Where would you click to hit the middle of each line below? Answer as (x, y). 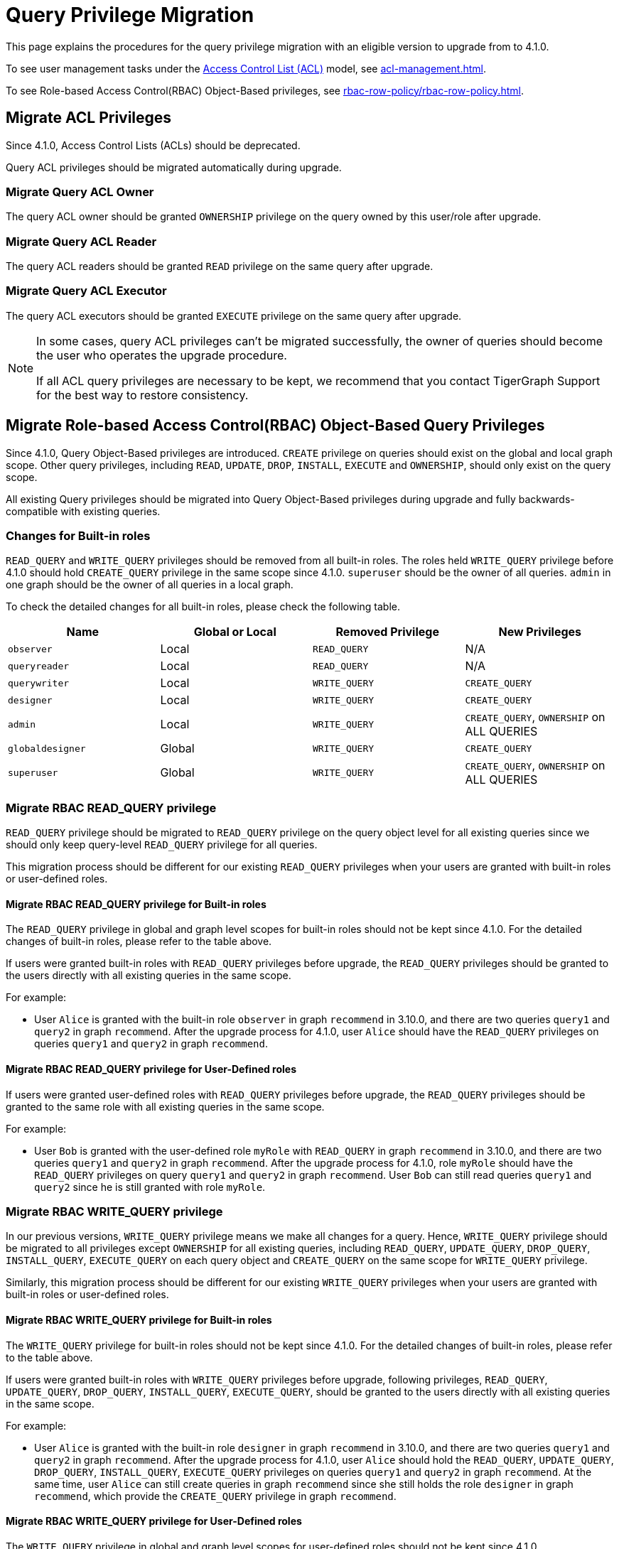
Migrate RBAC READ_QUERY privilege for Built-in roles (136, 904)
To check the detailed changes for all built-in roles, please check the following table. (203, 607)
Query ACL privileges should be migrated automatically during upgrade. (174, 167)
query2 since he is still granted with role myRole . (150, 1187)
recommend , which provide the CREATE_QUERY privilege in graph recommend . (215, 1496)
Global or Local (235, 632)
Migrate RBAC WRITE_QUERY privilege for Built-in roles (139, 1319)
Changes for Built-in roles (78, 536)
